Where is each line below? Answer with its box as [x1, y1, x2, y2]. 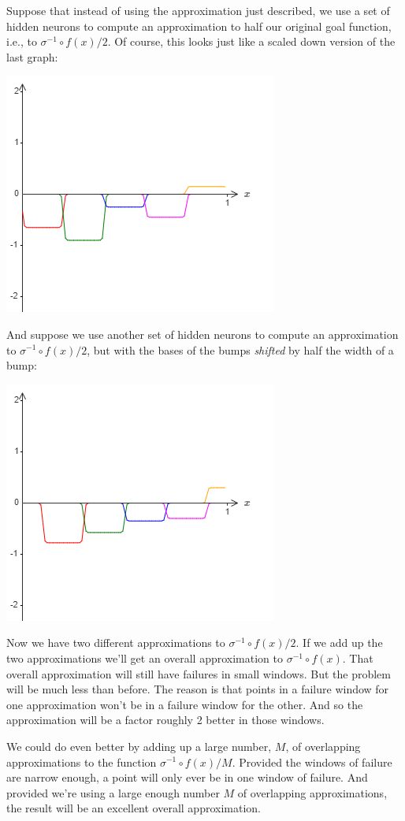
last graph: [6, 48, 58, 65]
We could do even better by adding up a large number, [6, 737, 272, 754]
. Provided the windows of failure [232, 753, 392, 770]
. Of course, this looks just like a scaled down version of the [107, 33, 396, 50]
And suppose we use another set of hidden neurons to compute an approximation [6, 325, 399, 342]
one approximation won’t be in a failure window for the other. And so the [6, 696, 363, 712]
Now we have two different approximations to [6, 634, 225, 651]
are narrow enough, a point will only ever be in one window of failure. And [6, 769, 368, 786]
